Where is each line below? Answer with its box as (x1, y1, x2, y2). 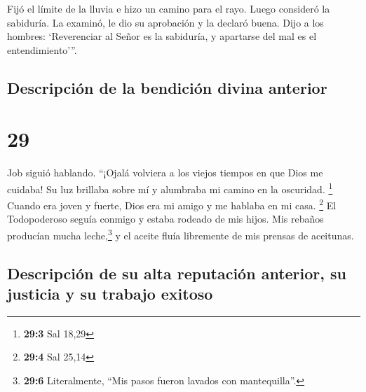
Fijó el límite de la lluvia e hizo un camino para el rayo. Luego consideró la (7, 1, 330, 15)
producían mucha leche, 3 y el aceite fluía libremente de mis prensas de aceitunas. (7, 225, 354, 242)
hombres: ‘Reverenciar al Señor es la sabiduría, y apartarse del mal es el (7, 29, 317, 43)
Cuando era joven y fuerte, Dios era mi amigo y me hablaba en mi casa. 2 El (7, 196, 337, 212)
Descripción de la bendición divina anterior (7, 76, 327, 98)
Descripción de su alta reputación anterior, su (7, 262, 346, 283)
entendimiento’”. (7, 42, 77, 57)
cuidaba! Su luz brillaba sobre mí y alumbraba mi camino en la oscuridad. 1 (7, 179, 333, 196)
